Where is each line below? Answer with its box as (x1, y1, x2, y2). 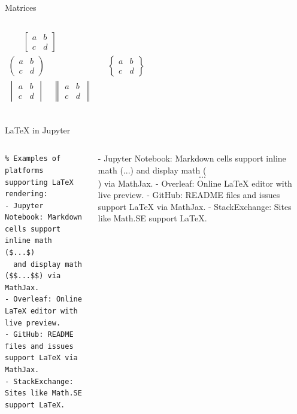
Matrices (5, 1, 37, 13)
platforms (5, 166, 44, 175)
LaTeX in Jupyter (5, 123, 71, 136)
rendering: (5, 190, 48, 199)
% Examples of (5, 154, 61, 163)
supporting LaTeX (5, 178, 74, 187)
